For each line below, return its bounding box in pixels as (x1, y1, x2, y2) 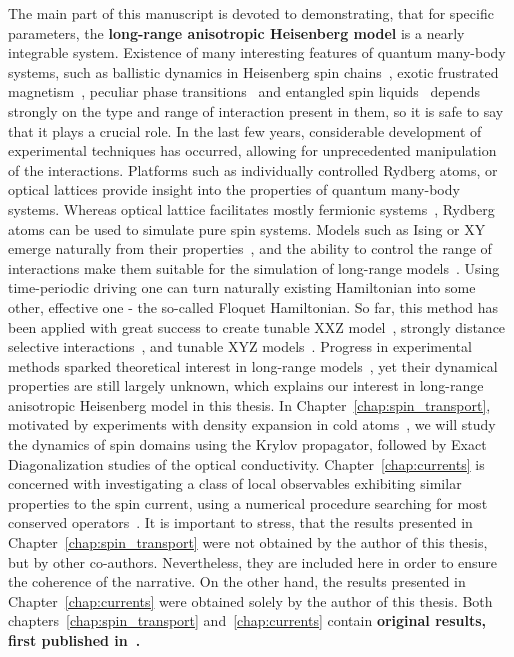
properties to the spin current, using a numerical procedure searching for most (8, 492, 488, 513)
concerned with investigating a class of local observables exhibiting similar (8, 473, 462, 494)
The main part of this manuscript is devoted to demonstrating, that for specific (8, 3, 494, 23)
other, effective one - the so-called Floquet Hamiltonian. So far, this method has (8, 296, 499, 317)
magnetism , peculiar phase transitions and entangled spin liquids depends (8, 81, 481, 102)
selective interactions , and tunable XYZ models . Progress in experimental (8, 336, 472, 357)
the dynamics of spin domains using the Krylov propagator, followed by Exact (8, 434, 487, 455)
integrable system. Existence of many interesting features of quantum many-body (8, 42, 506, 63)
